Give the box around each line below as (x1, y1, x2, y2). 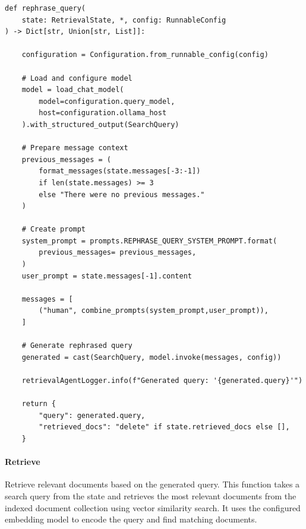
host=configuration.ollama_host (39, 109, 167, 118)
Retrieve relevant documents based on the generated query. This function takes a (5, 478, 300, 490)
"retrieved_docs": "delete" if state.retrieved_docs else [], (39, 423, 290, 432)
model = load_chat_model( (21, 85, 124, 94)
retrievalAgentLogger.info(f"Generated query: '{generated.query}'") (21, 376, 303, 385)
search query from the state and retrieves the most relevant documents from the (5, 489, 296, 502)
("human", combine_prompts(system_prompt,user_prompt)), (39, 306, 269, 315)
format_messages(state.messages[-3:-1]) (39, 167, 201, 176)
